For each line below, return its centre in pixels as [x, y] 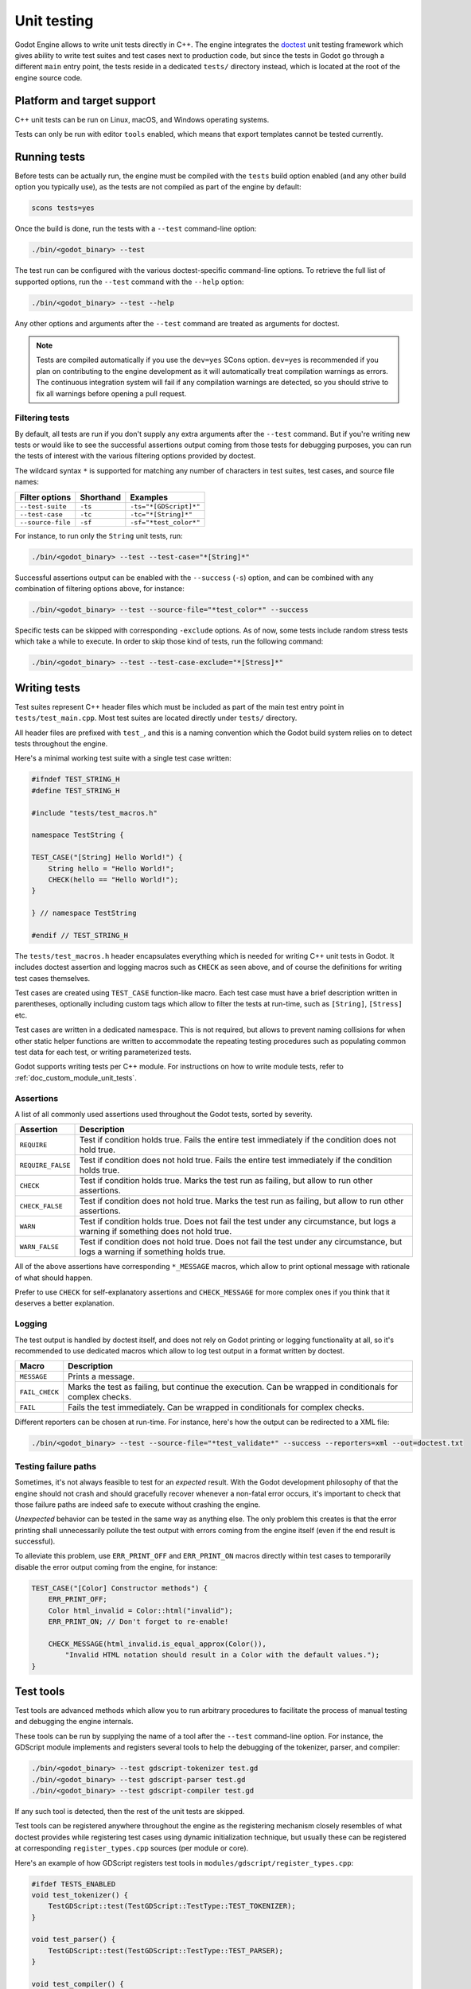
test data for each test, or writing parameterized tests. [103, 1052]
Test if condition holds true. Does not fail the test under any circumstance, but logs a [238, 1221]
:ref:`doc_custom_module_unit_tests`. [76, 1077]
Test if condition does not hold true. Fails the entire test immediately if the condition [236, 1160]
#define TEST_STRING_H [76, 790]
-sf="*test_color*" [165, 522]
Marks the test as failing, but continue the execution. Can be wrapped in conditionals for [233, 1387]
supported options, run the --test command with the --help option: [129, 282]
